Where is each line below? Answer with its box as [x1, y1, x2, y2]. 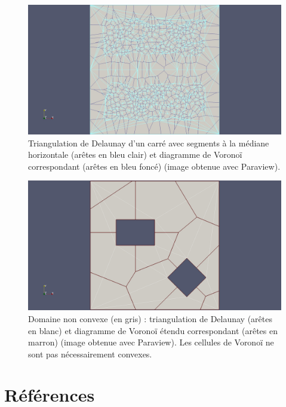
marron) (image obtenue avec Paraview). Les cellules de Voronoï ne [28, 336, 274, 348]
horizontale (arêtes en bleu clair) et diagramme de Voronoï [28, 148, 242, 161]
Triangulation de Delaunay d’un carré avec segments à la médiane [28, 136, 269, 149]
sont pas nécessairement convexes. [28, 347, 152, 360]
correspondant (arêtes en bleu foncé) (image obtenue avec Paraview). [28, 160, 281, 172]
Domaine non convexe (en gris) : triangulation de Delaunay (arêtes [28, 312, 272, 325]
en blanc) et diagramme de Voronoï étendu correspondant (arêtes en [28, 324, 278, 336]
